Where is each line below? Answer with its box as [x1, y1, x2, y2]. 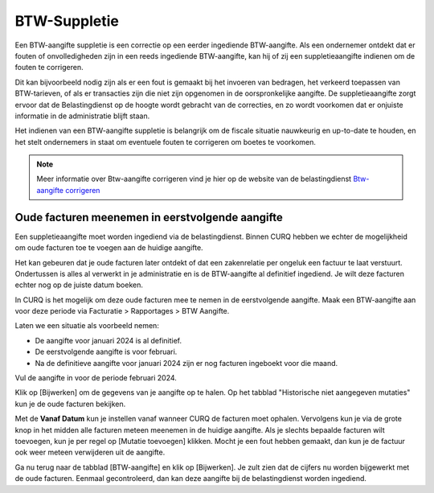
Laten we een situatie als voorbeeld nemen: [14, 321, 160, 331]
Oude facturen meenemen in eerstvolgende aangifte [14, 210, 283, 224]
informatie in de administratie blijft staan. [14, 111, 150, 121]
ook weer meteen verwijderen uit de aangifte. [14, 447, 166, 458]
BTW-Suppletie [14, 12, 120, 30]
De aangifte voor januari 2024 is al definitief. [35, 335, 182, 345]
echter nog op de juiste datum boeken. [14, 280, 144, 290]
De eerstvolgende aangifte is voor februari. [35, 347, 178, 357]
